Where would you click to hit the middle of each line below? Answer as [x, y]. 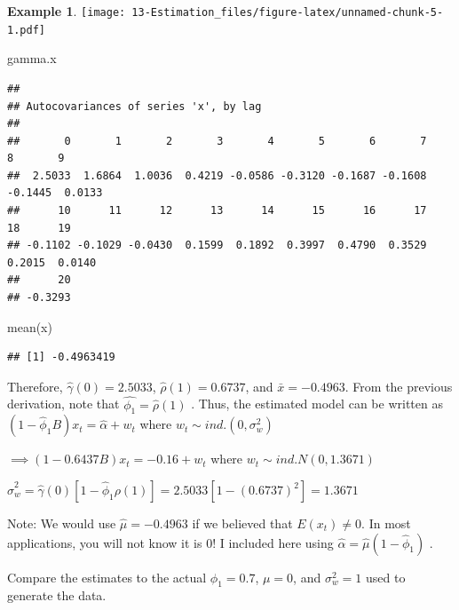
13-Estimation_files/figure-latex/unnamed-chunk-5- [288, 12]
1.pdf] [26, 30]
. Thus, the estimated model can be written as [317, 404]
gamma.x [32, 58]
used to [386, 577]
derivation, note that [63, 404]
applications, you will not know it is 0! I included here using [170, 542]
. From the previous [399, 386]
